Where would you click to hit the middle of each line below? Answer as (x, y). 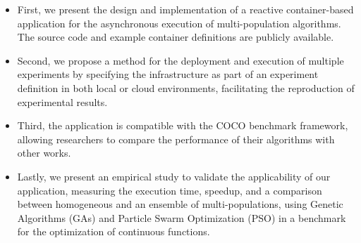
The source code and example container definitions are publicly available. (176, 37)
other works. (44, 153)
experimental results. (62, 101)
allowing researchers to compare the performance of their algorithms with (176, 139)
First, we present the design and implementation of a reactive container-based (185, 9)
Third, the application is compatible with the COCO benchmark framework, (183, 125)
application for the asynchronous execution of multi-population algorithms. (179, 23)
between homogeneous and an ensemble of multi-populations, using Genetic (180, 204)
